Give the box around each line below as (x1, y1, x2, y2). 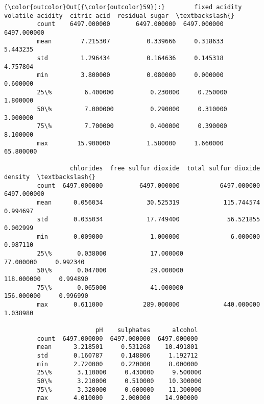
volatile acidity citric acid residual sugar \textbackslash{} (4, 12, 235, 19)
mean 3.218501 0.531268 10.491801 (37, 343, 198, 351)
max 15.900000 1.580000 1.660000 (37, 139, 224, 147)
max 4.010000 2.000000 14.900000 (37, 394, 198, 402)
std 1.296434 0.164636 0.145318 (37, 54, 224, 62)
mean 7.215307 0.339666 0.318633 (37, 37, 224, 45)
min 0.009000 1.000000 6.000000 (37, 233, 260, 240)
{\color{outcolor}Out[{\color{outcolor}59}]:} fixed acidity (4, 4, 242, 11)
